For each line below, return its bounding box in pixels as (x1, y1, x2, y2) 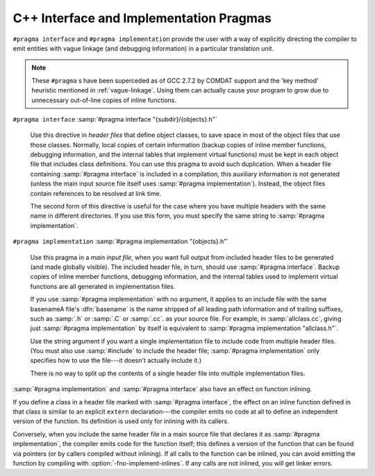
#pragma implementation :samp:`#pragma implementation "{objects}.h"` (12, 237, 229, 246)
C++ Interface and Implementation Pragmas (12, 10, 272, 26)
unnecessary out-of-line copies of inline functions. (31, 96, 177, 104)
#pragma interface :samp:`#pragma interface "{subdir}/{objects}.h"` (12, 115, 218, 123)
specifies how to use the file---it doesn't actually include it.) (30, 356, 202, 365)
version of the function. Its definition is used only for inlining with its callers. (12, 417, 229, 425)
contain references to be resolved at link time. (30, 189, 162, 197)
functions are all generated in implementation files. (30, 282, 176, 290)
